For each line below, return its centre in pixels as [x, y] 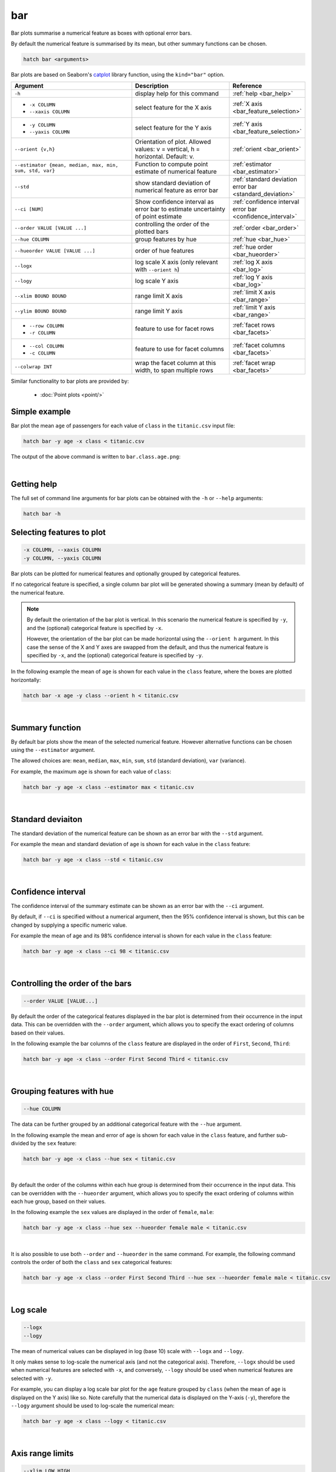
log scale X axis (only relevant [177, 262]
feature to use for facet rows [174, 329]
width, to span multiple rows [174, 370]
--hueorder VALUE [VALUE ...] [55, 251]
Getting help [34, 484]
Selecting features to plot [58, 533]
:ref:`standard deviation [265, 180]
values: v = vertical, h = [167, 149]
